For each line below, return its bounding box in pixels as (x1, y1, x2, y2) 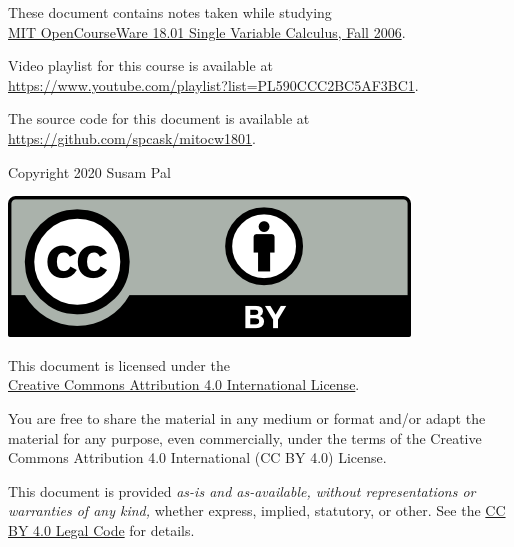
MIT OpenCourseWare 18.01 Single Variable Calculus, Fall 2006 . (8, 21, 406, 42)
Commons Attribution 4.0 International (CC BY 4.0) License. (8, 447, 387, 468)
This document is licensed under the (8, 354, 230, 375)
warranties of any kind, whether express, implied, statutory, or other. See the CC (8, 500, 506, 521)
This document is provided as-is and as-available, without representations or (8, 480, 476, 501)
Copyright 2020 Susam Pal (8, 161, 171, 182)
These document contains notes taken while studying (8, 2, 332, 22)
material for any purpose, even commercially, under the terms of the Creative (8, 427, 482, 448)
